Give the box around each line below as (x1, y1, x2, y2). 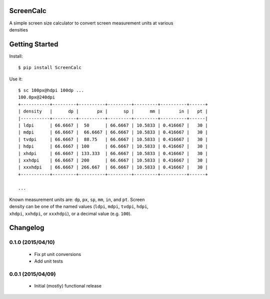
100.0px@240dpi (18, 94, 55, 100)
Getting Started (9, 40, 58, 48)
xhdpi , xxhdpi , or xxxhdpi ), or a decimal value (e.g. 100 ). (9, 210, 132, 216)
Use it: (9, 75, 22, 82)
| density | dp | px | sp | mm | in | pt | (18, 108, 208, 114)
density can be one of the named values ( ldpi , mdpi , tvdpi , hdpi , (9, 203, 148, 209)
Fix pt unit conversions (34, 251, 81, 257)
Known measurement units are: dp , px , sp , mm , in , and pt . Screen (9, 196, 145, 202)
